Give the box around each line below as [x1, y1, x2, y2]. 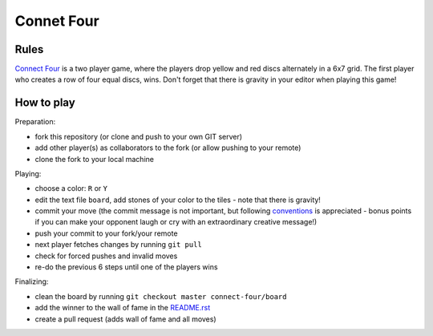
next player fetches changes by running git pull [34, 240, 202, 249]
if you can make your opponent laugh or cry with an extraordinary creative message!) [34, 217, 318, 227]
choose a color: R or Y [34, 184, 108, 193]
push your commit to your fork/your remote [34, 229, 178, 238]
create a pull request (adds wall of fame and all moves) [34, 314, 216, 324]
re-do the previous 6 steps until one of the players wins [34, 262, 218, 272]
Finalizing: [14, 277, 49, 286]
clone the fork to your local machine [34, 154, 154, 164]
